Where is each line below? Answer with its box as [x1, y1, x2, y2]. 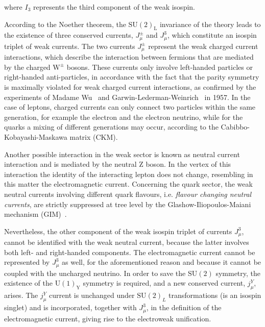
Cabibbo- [221, 121, 250, 132]
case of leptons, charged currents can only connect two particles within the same [4, 102, 256, 112]
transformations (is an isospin [168, 290, 261, 300]
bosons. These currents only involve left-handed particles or [66, 61, 253, 72]
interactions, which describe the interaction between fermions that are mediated [4, 52, 254, 62]
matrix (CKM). [69, 132, 118, 142]
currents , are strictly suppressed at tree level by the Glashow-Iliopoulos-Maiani [4, 198, 251, 209]
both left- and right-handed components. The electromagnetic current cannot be [4, 246, 255, 257]
